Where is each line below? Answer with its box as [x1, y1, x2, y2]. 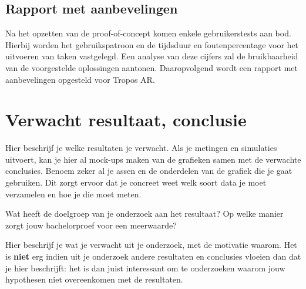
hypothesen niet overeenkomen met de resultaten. [5, 273, 183, 285]
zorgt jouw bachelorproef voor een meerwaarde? [5, 219, 177, 231]
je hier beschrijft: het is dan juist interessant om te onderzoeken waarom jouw [5, 261, 285, 274]
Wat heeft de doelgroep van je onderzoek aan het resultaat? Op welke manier [5, 207, 284, 220]
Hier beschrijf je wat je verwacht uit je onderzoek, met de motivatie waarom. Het [5, 238, 297, 251]
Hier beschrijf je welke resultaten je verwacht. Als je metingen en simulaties [5, 142, 277, 154]
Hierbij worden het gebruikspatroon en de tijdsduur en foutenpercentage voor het [5, 38, 299, 51]
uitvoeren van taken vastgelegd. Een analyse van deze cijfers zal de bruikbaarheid [5, 50, 298, 62]
